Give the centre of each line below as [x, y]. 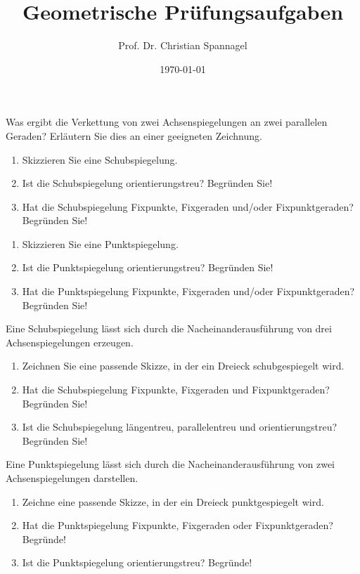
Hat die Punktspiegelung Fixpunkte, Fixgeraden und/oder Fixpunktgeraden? [188, 291]
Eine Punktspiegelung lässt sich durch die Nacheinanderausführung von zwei [170, 464]
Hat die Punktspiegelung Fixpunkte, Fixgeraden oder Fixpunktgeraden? [178, 525]
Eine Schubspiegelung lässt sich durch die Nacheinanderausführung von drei [169, 328]
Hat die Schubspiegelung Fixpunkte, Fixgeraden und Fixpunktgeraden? [176, 390]
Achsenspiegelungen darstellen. [72, 478]
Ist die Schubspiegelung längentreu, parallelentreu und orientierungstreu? [180, 427]
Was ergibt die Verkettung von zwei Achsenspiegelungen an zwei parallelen [167, 122]
